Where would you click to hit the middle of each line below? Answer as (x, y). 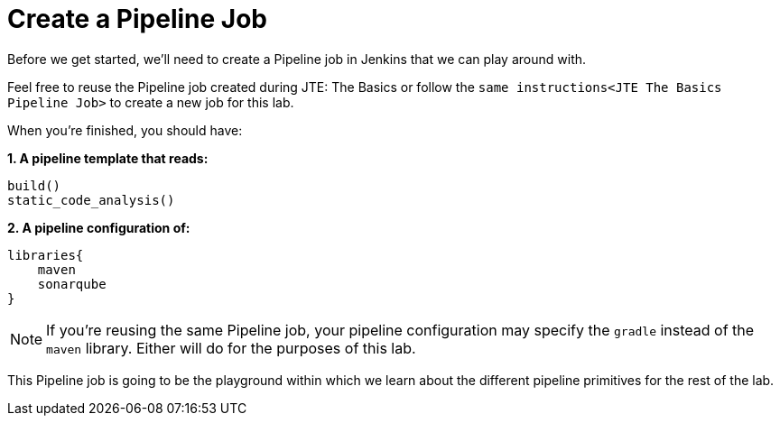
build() (34, 185)
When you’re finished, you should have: (125, 130)
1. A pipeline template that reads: (108, 158)
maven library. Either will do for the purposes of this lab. (231, 348)
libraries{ (46, 255)
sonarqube (72, 284)
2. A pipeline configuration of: (99, 227)
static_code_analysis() (91, 200)
